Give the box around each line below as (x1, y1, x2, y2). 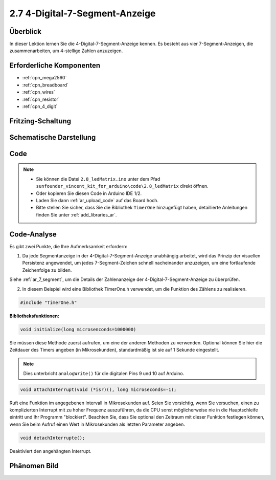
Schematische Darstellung (9, 133, 96, 142)
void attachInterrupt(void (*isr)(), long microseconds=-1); (20, 386, 177, 392)
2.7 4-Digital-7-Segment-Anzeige (9, 8, 156, 19)
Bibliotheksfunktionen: (9, 313, 60, 319)
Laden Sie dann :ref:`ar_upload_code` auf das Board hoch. (36, 197, 158, 203)
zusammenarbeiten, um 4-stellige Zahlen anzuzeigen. (9, 48, 123, 54)
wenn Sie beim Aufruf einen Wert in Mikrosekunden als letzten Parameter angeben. (9, 421, 185, 427)
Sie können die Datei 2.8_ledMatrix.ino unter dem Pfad (36, 176, 160, 182)
